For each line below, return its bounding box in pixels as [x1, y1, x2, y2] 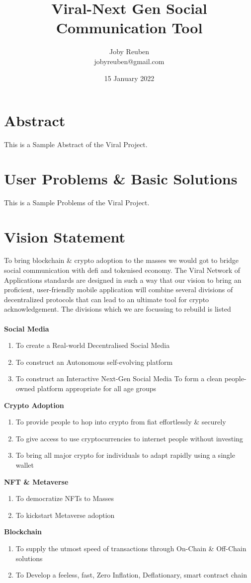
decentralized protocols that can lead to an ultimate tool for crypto [4, 294, 209, 304]
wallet [15, 459, 34, 470]
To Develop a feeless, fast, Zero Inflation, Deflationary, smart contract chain [15, 570, 247, 580]
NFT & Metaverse [4, 476, 69, 487]
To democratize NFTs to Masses [15, 493, 114, 503]
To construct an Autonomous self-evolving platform [15, 356, 173, 367]
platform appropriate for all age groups [37, 383, 157, 393]
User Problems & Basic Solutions [4, 168, 238, 188]
